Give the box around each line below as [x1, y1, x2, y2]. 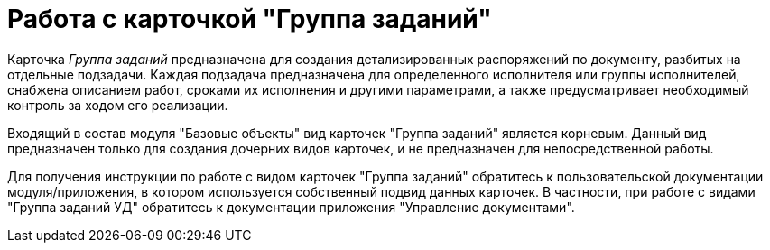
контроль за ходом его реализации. [7, 97, 228, 113]
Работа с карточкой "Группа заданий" [7, 4, 492, 34]
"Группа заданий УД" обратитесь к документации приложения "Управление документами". [7, 199, 575, 215]
